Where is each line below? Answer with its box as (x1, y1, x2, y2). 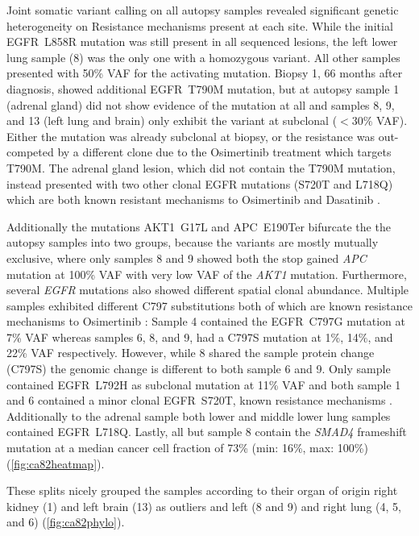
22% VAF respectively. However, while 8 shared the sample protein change (6, 344, 375, 361)
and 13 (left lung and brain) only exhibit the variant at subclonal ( (6, 112, 338, 129)
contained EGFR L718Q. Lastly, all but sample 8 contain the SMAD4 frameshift (6, 423, 407, 440)
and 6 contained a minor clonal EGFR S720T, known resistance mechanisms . (6, 392, 393, 409)
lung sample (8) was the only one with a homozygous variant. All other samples (6, 48, 400, 65)
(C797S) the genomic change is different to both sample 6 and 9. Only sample (6, 360, 391, 377)
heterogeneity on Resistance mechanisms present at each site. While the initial (6, 17, 393, 34)
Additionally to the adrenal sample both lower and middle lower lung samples (6, 407, 391, 424)
